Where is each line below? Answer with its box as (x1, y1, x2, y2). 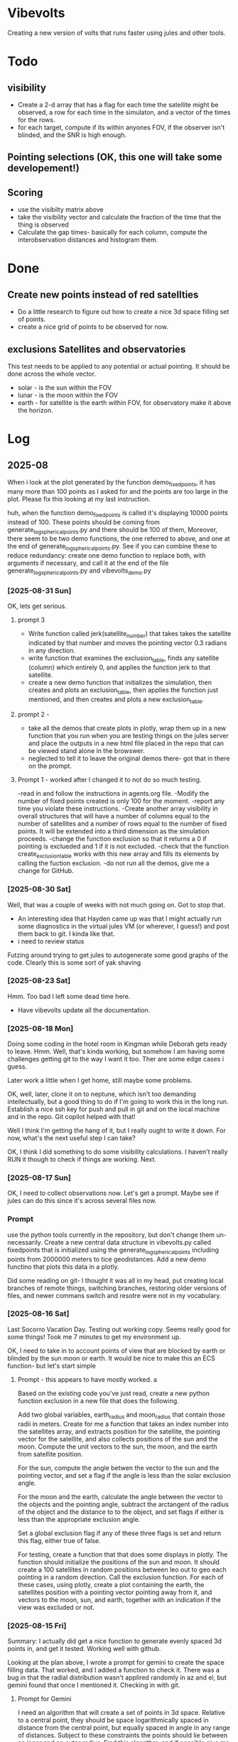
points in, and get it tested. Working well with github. (7, 1644, 161, 1652)
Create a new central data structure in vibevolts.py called (43, 1238, 212, 1246)
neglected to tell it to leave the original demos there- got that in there (28, 754, 230, 763)
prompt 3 (17, 616, 45, 624)
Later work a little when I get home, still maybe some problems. (7, 1076, 193, 1085)
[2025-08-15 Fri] (7, 1621, 67, 1630)
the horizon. (17, 406, 53, 414)
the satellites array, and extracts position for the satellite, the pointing (17, 1427, 220, 1436)
